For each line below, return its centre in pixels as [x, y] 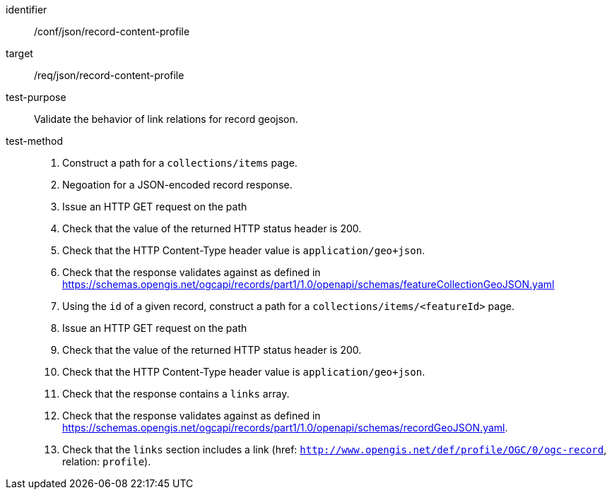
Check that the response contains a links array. [176, 394]
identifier [27, 10]
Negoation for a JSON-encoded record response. [177, 185]
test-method [34, 141]
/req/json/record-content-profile [109, 75]
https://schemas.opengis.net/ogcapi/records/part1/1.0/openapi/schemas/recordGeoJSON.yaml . [285, 428]
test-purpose [36, 97]
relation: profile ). [107, 461]
